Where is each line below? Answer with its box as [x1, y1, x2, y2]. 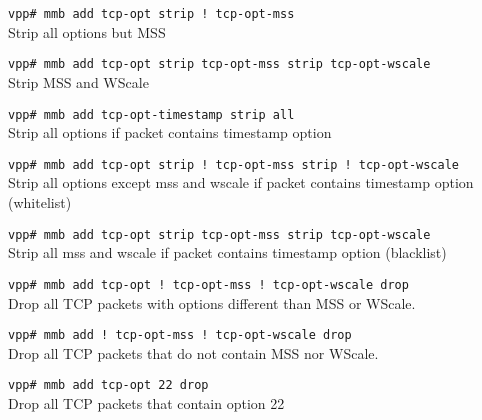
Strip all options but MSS [8, 21, 166, 42]
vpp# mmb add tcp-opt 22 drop [8, 378, 209, 393]
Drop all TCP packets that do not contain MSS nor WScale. [8, 342, 379, 363]
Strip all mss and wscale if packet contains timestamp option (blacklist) [8, 242, 447, 263]
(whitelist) [8, 192, 72, 212]
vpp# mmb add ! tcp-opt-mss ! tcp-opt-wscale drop [8, 328, 352, 343]
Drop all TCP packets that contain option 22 [8, 393, 285, 413]
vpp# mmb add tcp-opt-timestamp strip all [8, 107, 295, 122]
